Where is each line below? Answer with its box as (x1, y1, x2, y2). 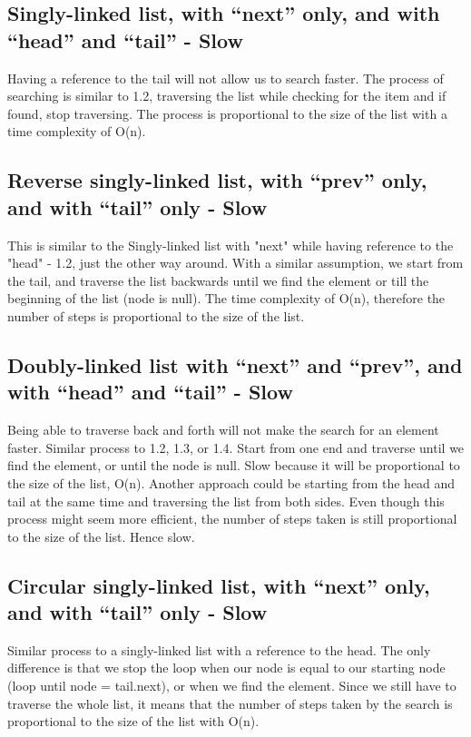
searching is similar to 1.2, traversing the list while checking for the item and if (7, 86, 446, 105)
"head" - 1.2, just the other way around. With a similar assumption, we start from (7, 253, 464, 272)
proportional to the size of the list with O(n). (7, 712, 260, 731)
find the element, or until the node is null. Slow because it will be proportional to (7, 456, 460, 475)
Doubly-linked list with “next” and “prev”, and (7, 350, 463, 378)
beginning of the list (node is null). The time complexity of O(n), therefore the (7, 289, 446, 308)
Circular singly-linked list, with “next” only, (7, 571, 430, 599)
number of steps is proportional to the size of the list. (7, 306, 305, 325)
